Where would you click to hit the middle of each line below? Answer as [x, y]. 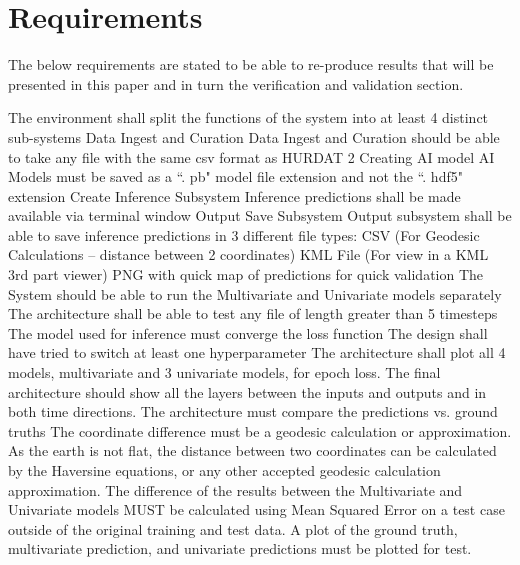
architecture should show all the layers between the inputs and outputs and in [247, 391]
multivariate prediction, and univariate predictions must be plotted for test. [240, 548]
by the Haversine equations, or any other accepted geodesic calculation [224, 470]
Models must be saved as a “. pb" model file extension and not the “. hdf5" [235, 176]
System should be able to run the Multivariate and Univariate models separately [255, 293]
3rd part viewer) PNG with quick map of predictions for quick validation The [246, 274]
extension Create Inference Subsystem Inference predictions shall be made [234, 195]
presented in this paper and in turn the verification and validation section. [236, 83]
